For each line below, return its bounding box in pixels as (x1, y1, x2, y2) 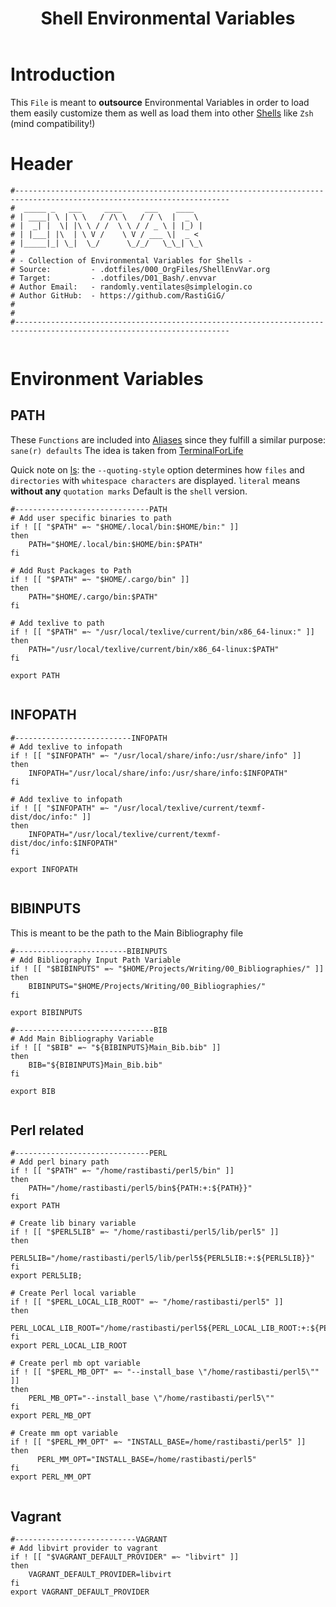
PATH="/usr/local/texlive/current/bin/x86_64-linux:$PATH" (28, 644, 280, 654)
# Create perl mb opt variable (10, 1358, 141, 1369)
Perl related (10, 1122, 85, 1139)
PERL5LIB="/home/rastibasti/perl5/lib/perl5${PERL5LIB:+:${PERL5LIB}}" (10, 1253, 315, 1264)
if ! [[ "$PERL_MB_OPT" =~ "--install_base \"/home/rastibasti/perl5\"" (10, 1367, 320, 1377)
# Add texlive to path (10, 618, 105, 628)
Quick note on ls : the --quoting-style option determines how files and (10, 463, 305, 476)
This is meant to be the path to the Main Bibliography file (10, 927, 244, 939)
